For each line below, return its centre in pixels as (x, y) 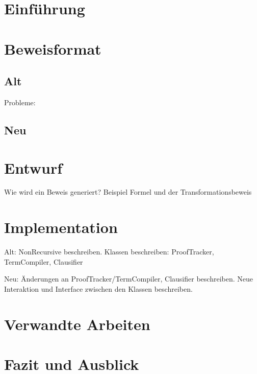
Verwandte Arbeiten (77, 324)
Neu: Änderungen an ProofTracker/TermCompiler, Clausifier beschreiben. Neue (128, 279)
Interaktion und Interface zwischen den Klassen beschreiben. (98, 288)
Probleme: (20, 102)
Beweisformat (53, 48)
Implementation (61, 227)
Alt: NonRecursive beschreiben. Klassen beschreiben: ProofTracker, (109, 252)
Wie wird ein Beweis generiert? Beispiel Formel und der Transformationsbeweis (128, 192)
